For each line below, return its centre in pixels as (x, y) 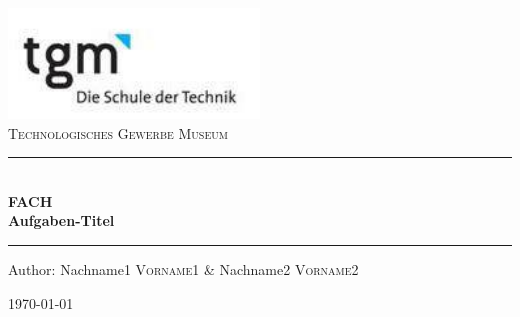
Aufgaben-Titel (61, 220)
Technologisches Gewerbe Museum (118, 132)
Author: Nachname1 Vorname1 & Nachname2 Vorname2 (183, 268)
